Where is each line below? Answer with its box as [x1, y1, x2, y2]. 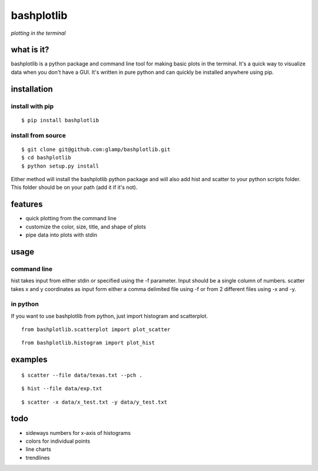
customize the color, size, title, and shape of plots [25, 223, 147, 230]
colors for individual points [25, 437, 91, 444]
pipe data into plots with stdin [25, 231, 97, 238]
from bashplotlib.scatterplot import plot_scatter [21, 326, 171, 333]
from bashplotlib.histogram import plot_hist [21, 339, 155, 346]
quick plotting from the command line [25, 215, 117, 222]
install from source [11, 131, 66, 139]
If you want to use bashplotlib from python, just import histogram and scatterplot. [11, 312, 208, 319]
